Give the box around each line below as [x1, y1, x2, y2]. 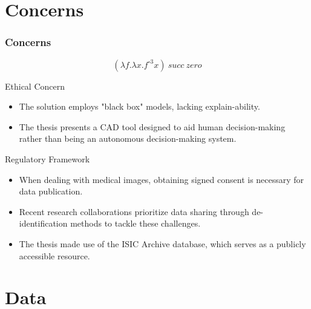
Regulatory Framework [5, 152, 90, 165]
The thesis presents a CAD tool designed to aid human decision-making [19, 120, 286, 133]
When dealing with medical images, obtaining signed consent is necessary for [19, 173, 304, 185]
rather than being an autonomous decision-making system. [19, 132, 237, 145]
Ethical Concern [5, 79, 65, 92]
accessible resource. [19, 249, 90, 262]
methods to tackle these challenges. [70, 217, 201, 230]
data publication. [19, 185, 83, 198]
